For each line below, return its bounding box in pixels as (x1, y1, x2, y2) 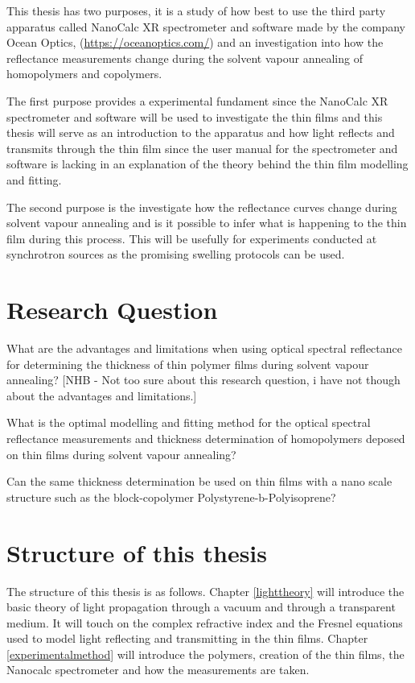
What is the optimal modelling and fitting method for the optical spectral (6, 414, 371, 431)
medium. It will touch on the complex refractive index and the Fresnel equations (6, 614, 403, 631)
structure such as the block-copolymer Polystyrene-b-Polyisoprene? (6, 488, 336, 505)
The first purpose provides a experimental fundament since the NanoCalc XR (6, 92, 388, 109)
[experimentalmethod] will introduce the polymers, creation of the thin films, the (6, 645, 405, 662)
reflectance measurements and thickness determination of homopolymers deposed (6, 430, 405, 446)
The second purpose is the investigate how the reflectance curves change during (6, 198, 397, 215)
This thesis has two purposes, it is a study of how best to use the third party (6, 2, 386, 19)
